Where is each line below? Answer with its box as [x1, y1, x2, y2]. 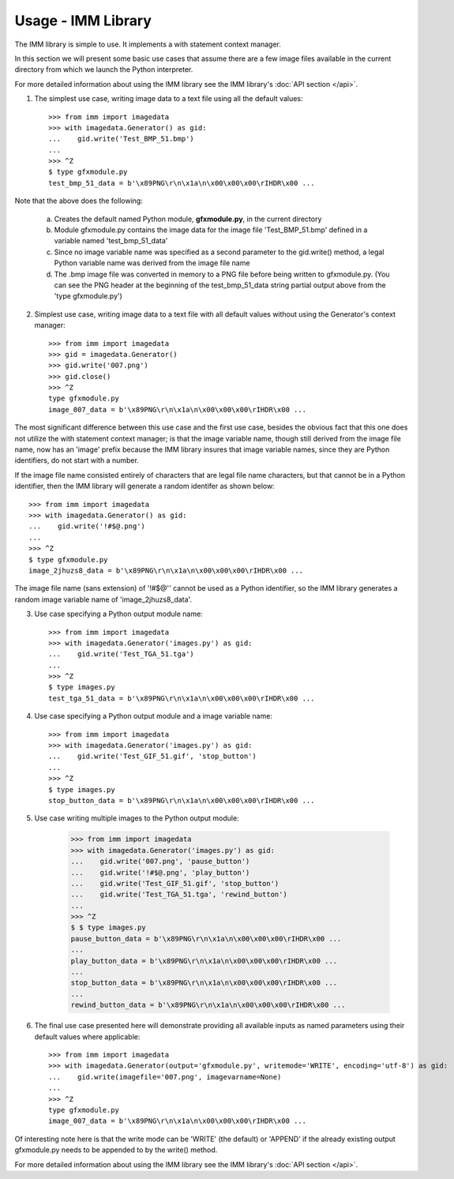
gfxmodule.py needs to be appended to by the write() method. [14, 1145, 218, 1155]
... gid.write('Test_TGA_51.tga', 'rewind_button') [70, 890, 287, 899]
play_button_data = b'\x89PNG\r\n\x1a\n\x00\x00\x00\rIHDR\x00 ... [70, 956, 338, 965]
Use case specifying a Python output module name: [34, 609, 203, 619]
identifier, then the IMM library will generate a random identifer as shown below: [14, 482, 276, 491]
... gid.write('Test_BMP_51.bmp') [48, 134, 195, 144]
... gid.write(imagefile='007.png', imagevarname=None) [48, 1072, 282, 1081]
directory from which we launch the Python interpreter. [14, 65, 193, 74]
